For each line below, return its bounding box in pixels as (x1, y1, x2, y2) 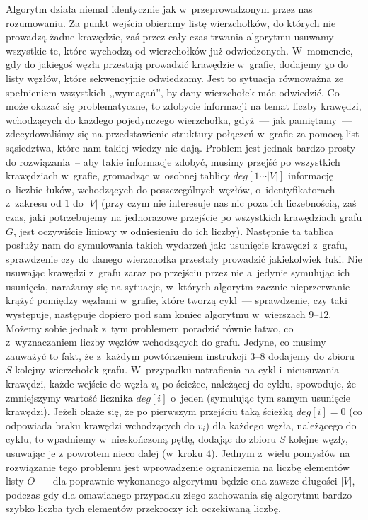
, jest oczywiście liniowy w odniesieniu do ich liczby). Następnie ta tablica (13, 223, 334, 238)
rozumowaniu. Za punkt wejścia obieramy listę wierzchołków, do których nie (6, 15, 336, 30)
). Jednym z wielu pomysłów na (211, 446, 350, 460)
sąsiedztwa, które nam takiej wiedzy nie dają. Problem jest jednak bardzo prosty (6, 140, 356, 154)
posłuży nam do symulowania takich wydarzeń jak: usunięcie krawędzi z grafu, (6, 237, 347, 252)
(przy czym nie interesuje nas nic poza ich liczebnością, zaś (101, 196, 357, 210)
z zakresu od (6, 196, 62, 210)
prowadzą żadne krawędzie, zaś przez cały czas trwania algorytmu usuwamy (6, 29, 334, 44)
